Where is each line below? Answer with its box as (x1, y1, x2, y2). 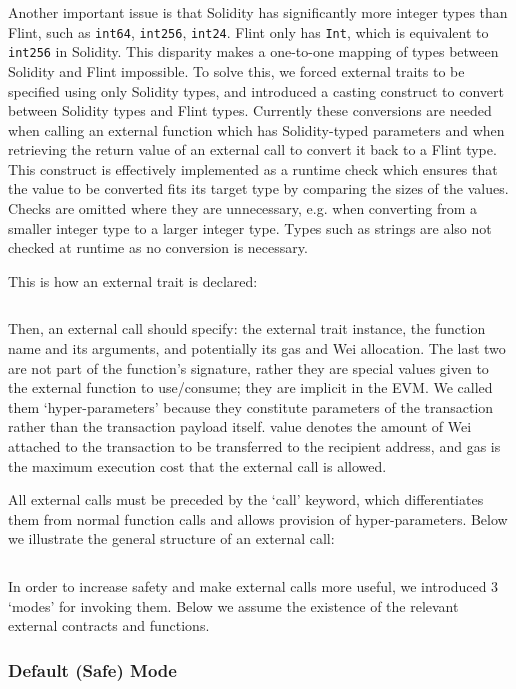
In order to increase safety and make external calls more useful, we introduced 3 (8, 575, 499, 596)
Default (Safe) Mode (8, 657, 177, 682)
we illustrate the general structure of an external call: (8, 528, 335, 549)
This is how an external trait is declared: (8, 270, 258, 291)
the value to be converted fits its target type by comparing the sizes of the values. (8, 178, 509, 199)
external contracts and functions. (8, 615, 210, 636)
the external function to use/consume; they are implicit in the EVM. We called (8, 377, 493, 398)
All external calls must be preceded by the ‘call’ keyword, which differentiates (8, 489, 484, 510)
